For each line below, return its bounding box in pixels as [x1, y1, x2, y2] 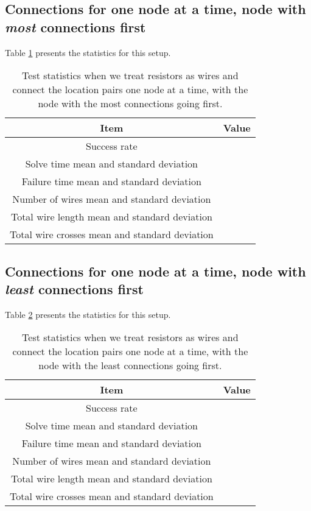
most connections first [5, 17, 146, 36]
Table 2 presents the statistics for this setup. [5, 308, 171, 320]
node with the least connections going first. [38, 358, 222, 373]
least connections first [5, 279, 144, 298]
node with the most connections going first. [38, 96, 223, 111]
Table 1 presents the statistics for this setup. [5, 46, 171, 58]
